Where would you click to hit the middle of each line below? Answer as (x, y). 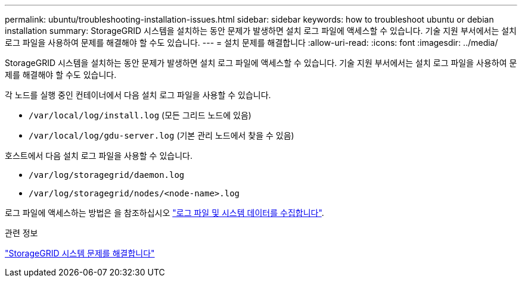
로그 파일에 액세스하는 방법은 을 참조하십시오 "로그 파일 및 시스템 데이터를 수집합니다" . (164, 213)
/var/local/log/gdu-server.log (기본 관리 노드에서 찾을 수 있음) (161, 135)
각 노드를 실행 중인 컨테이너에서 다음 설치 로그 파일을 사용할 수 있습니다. (138, 95)
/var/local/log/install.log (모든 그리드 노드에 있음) (140, 115)
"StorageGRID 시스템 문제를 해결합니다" (80, 253)
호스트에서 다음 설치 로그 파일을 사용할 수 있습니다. (99, 156)
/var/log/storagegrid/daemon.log (107, 175)
